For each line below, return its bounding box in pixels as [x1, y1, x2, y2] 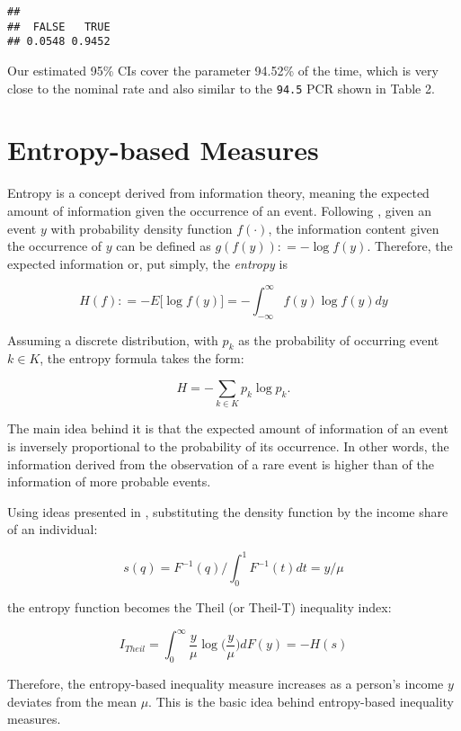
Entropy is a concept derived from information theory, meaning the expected [7, 183, 430, 202]
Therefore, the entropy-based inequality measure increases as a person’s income [7, 674, 444, 693]
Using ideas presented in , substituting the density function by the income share [7, 502, 448, 521]
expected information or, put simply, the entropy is [7, 254, 288, 272]
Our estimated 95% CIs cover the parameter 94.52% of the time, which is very [7, 60, 439, 79]
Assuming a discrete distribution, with [7, 330, 218, 349]
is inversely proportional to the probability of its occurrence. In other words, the [7, 436, 449, 455]
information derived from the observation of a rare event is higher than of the [7, 454, 434, 473]
